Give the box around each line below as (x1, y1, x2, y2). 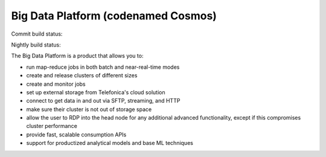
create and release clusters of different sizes (26, 72, 138, 79)
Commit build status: (11, 30, 63, 37)
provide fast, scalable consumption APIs (26, 130, 127, 138)
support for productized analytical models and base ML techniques (26, 139, 193, 147)
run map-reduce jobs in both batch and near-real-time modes (26, 63, 180, 71)
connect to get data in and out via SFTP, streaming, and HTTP (26, 97, 181, 104)
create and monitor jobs (26, 80, 86, 88)
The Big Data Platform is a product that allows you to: (11, 52, 144, 60)
